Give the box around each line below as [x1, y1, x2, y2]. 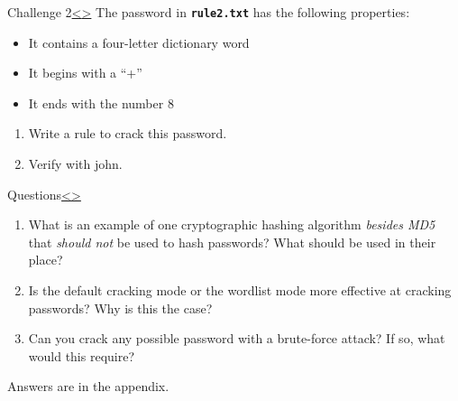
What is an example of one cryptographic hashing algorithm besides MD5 [28, 215, 435, 234]
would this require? [28, 346, 135, 365]
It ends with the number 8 [28, 93, 174, 112]
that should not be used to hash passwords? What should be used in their [28, 232, 436, 251]
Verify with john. [28, 154, 123, 173]
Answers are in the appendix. [7, 377, 169, 396]
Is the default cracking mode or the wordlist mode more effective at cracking [28, 281, 452, 299]
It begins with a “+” [28, 63, 142, 82]
